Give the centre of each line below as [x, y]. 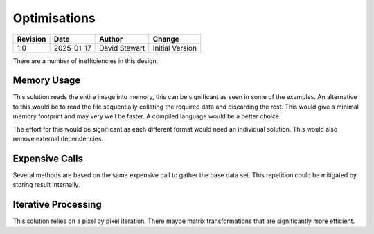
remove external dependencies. [58, 139]
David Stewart [122, 48]
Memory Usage [47, 81]
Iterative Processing [57, 205]
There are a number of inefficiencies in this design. [86, 61]
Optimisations [54, 18]
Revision [32, 39]
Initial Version [175, 48]
